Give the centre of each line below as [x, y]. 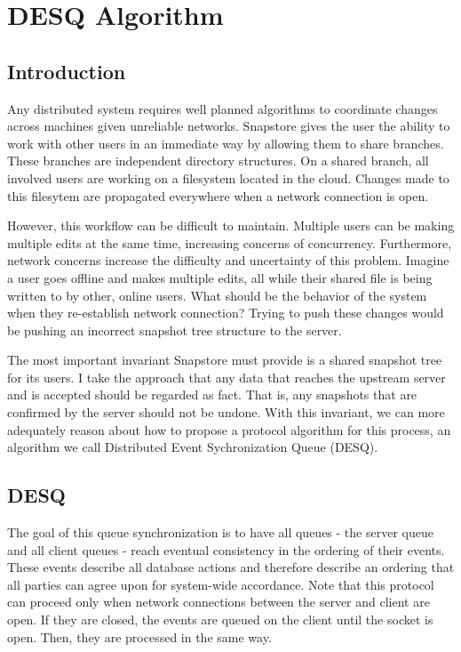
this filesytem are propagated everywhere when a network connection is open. [218, 195]
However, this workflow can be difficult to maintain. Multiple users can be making [231, 225]
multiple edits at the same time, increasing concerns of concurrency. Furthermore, [230, 242]
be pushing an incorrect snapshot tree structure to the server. [175, 330]
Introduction [67, 71]
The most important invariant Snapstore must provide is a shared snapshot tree [225, 360]
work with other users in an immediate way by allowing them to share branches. [226, 143]
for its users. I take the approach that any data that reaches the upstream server [227, 377]
